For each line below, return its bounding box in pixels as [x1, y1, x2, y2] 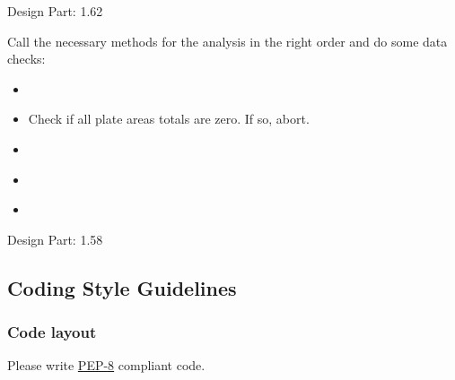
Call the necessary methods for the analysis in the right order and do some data [7, 31, 448, 50]
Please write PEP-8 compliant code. [7, 356, 206, 375]
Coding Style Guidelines [7, 273, 237, 301]
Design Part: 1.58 [7, 229, 103, 248]
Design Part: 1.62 [7, 2, 103, 20]
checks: [7, 49, 46, 68]
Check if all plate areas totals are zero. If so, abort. [28, 109, 310, 128]
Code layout [7, 321, 97, 343]
